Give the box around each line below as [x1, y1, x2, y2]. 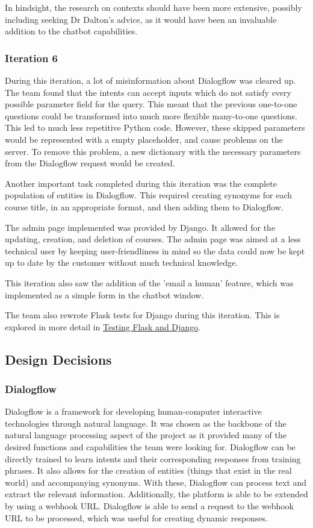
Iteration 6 [5, 50, 58, 65]
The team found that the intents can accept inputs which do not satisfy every [5, 86, 291, 98]
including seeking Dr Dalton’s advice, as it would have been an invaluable [5, 13, 277, 25]
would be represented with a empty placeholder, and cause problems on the [5, 133, 283, 145]
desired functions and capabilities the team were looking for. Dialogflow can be [5, 441, 296, 453]
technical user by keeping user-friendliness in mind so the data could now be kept [5, 244, 305, 257]
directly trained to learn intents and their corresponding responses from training [5, 452, 301, 465]
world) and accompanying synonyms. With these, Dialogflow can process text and [5, 476, 307, 488]
